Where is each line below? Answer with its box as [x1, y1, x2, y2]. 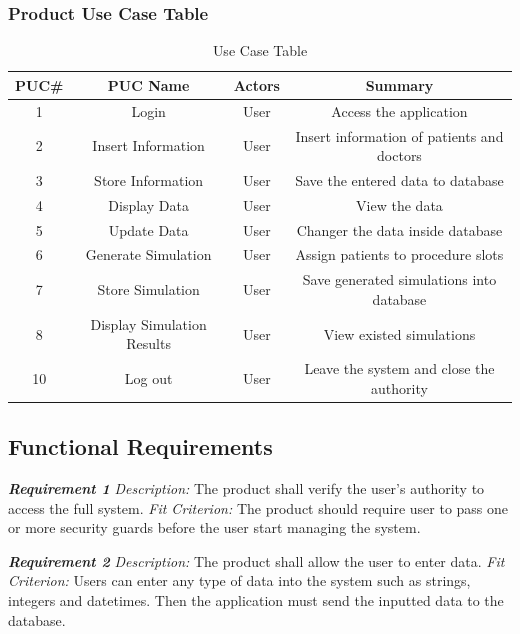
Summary [365, 74, 434, 95]
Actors [233, 74, 280, 95]
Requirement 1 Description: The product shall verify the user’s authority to [8, 478, 485, 499]
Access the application [331, 100, 468, 121]
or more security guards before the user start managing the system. [8, 517, 421, 538]
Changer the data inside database [296, 219, 503, 240]
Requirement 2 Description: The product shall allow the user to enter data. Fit [8, 550, 505, 571]
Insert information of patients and [295, 125, 504, 146]
